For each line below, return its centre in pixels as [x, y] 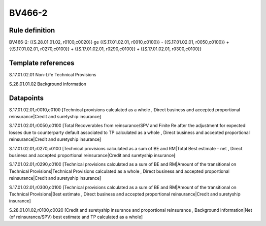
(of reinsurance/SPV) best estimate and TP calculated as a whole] [76, 217]
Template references [42, 63]
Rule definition [32, 30]
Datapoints [26, 98]
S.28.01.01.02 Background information [48, 84]
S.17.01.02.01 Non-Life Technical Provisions [53, 75]
